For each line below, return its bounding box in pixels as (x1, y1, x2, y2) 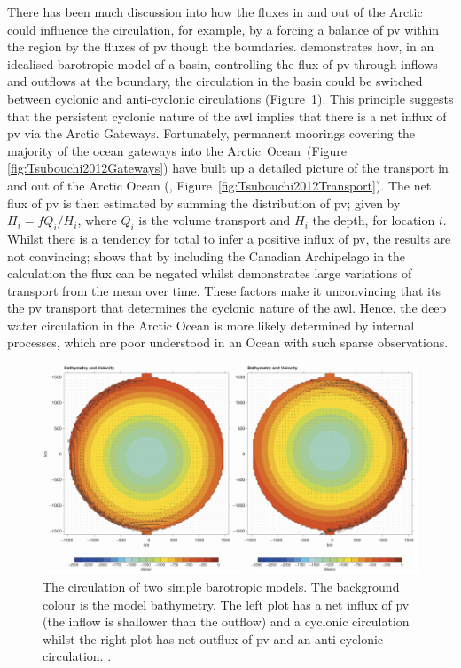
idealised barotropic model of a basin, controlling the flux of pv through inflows (7, 54, 438, 73)
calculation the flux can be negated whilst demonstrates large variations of (7, 264, 412, 283)
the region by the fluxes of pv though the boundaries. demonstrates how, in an (7, 37, 434, 56)
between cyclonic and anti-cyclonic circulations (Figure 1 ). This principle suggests (7, 89, 454, 107)
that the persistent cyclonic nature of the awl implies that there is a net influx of (7, 106, 447, 125)
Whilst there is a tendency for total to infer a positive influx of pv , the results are (7, 229, 451, 247)
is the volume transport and (138, 211, 291, 229)
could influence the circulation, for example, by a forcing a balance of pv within (7, 19, 440, 38)
